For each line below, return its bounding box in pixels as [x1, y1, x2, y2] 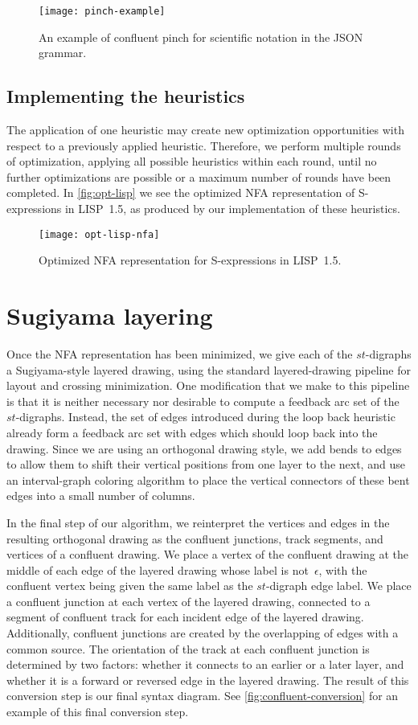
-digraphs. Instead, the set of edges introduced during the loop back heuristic [15, 408, 395, 425]
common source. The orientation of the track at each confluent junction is [6, 640, 370, 657]
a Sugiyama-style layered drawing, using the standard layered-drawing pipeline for [6, 361, 411, 378]
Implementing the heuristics [6, 84, 245, 109]
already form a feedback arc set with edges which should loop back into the [6, 424, 378, 440]
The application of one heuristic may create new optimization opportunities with [6, 121, 404, 138]
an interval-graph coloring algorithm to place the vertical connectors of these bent [6, 471, 410, 488]
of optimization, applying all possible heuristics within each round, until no [6, 153, 377, 170]
